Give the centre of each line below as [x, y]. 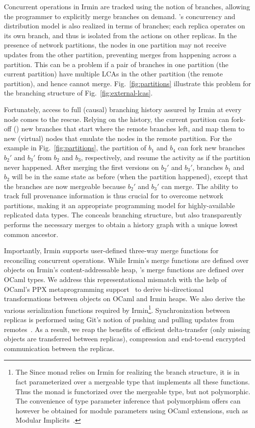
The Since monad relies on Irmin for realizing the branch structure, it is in [127, 372]
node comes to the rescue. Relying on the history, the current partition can [117, 119]
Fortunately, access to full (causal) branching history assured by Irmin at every [123, 109]
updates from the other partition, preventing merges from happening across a [120, 54]
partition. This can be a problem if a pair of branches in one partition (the [116, 64]
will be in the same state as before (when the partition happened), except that [130, 177]
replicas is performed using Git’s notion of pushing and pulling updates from [119, 320]
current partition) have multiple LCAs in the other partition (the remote [114, 74]
